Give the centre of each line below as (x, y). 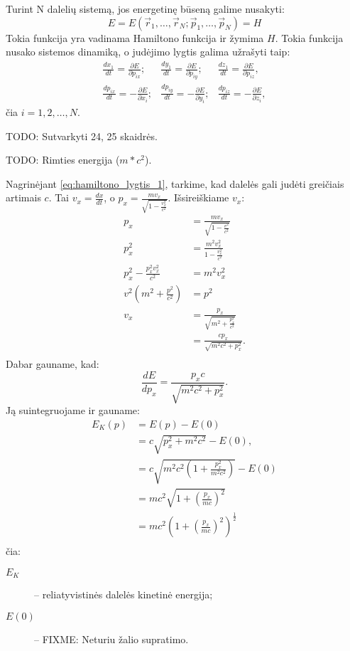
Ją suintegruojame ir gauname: (73, 410)
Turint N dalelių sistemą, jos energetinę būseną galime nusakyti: (145, 9)
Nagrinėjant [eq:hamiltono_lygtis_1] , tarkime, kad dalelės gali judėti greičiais (175, 183)
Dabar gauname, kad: (53, 364)
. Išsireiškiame (198, 197)
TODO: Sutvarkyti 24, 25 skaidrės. (82, 136)
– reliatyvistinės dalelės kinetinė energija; (124, 594)
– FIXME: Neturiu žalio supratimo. (111, 639)
